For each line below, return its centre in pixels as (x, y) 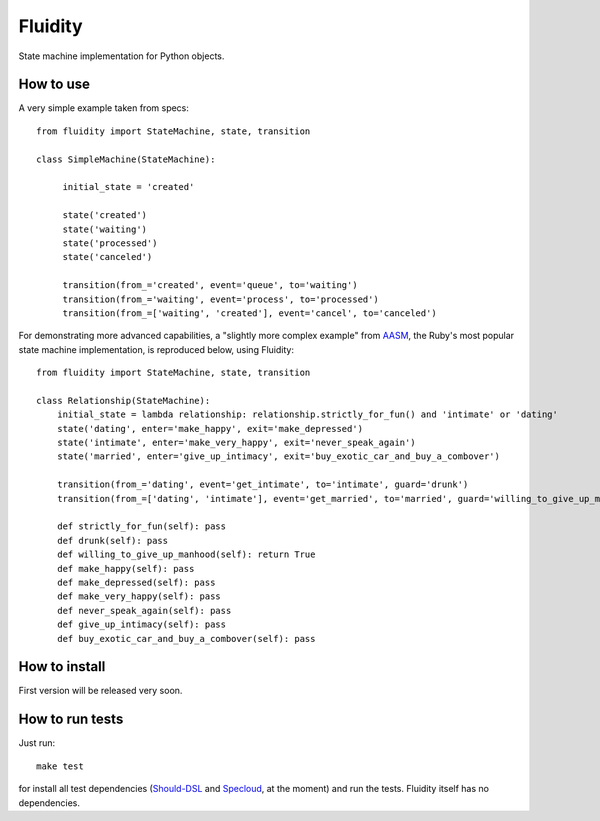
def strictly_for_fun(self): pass (141, 526)
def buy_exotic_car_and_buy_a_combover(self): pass (186, 638)
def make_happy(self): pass (125, 568)
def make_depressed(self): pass (136, 582)
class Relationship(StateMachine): (123, 400)
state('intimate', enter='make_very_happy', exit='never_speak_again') (236, 443)
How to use (54, 84)
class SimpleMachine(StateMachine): (126, 159)
